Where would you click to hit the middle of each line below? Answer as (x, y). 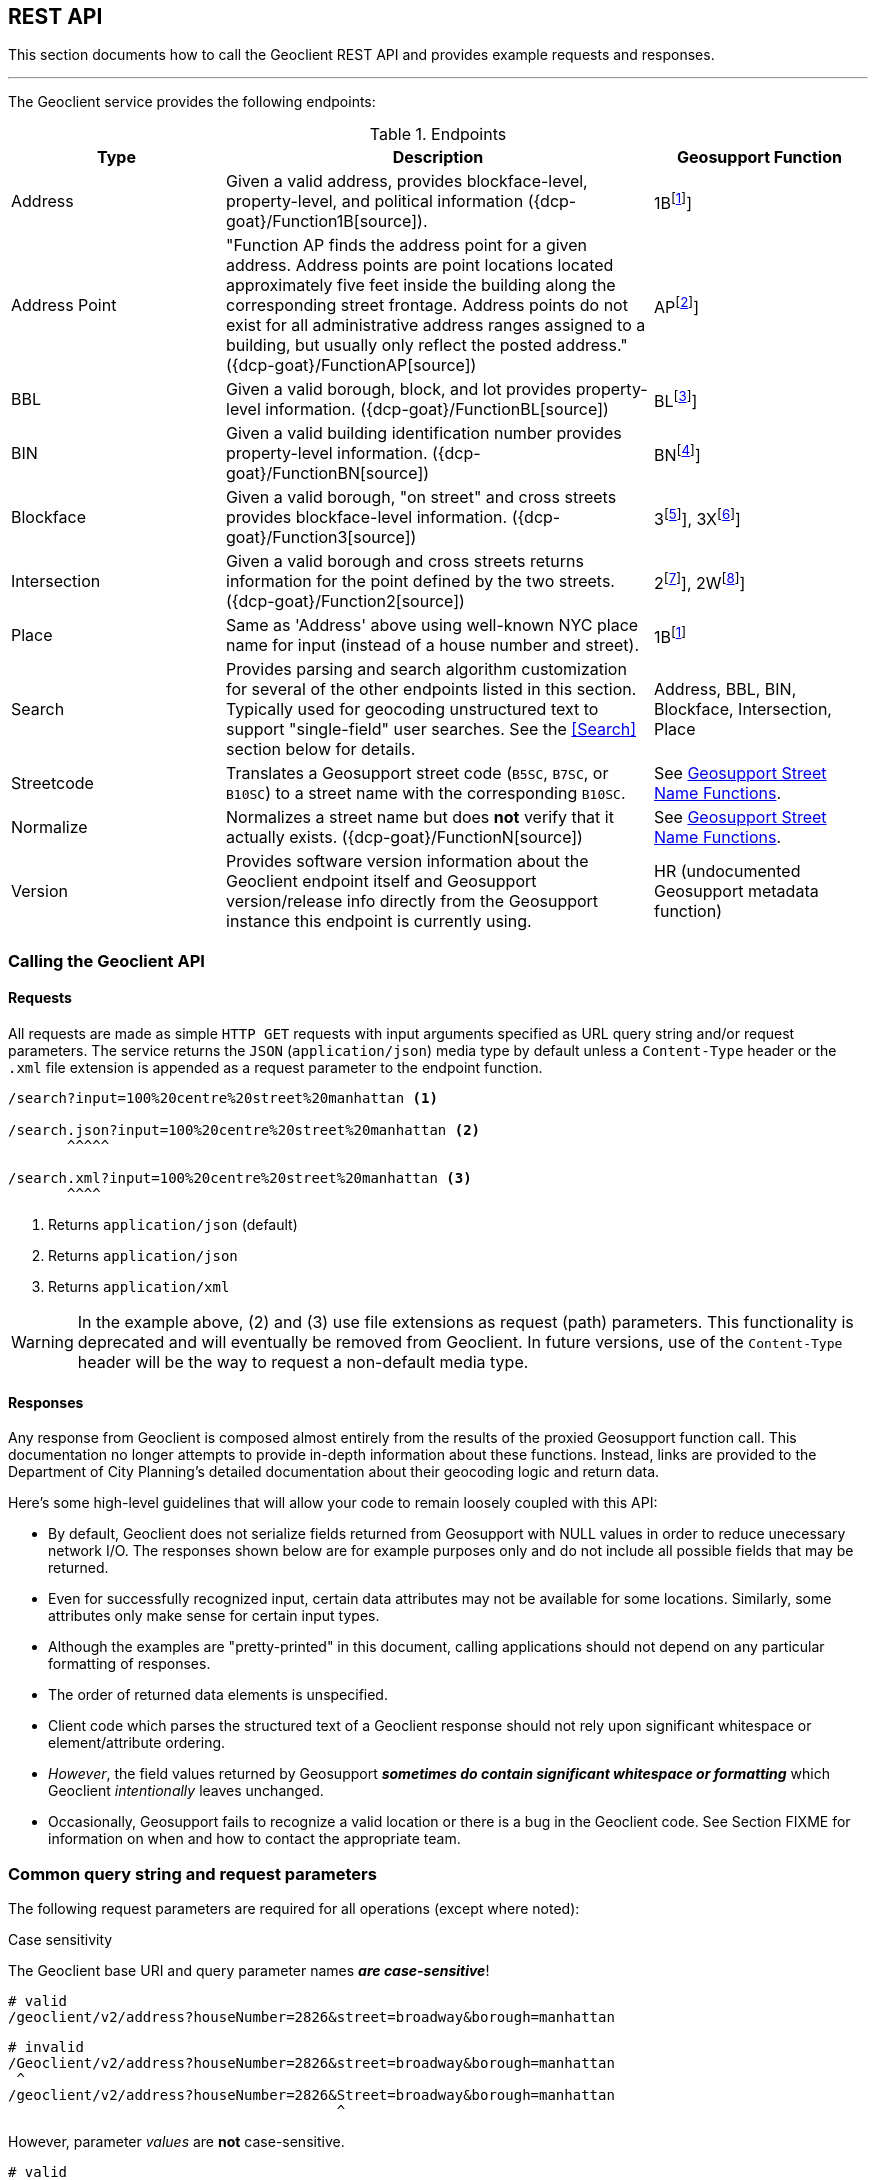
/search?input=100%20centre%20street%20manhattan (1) (223, 1098)
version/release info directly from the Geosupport (412, 901)
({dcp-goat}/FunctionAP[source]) (351, 365)
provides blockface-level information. (367, 517)
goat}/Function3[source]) (321, 537)
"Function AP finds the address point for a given (407, 245)
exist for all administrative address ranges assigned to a (436, 325)
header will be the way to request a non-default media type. (303, 1362)
